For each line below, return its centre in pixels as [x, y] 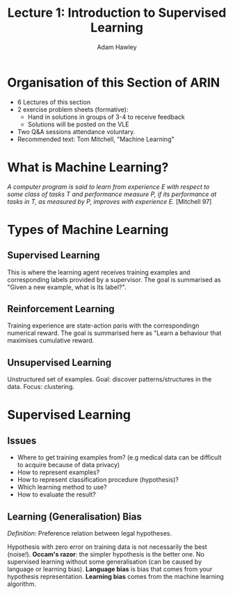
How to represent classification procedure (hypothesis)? [98, 480]
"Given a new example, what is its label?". [67, 287]
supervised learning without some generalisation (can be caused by [105, 562]
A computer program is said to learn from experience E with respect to [109, 186]
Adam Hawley [117, 47]
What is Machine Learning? [88, 167]
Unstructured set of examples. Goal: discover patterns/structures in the [110, 379]
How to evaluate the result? [56, 494]
